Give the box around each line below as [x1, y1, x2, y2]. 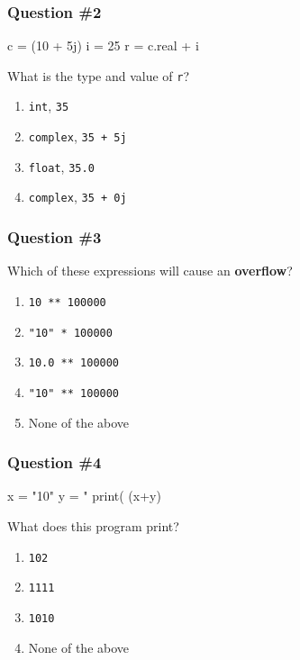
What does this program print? [7, 516, 179, 535]
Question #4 [7, 451, 102, 474]
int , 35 [28, 96, 69, 115]
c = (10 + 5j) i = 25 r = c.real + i [7, 36, 199, 55]
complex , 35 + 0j [28, 187, 127, 206]
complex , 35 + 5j [28, 127, 127, 146]
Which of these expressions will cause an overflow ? [7, 261, 293, 280]
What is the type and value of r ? [7, 66, 190, 85]
